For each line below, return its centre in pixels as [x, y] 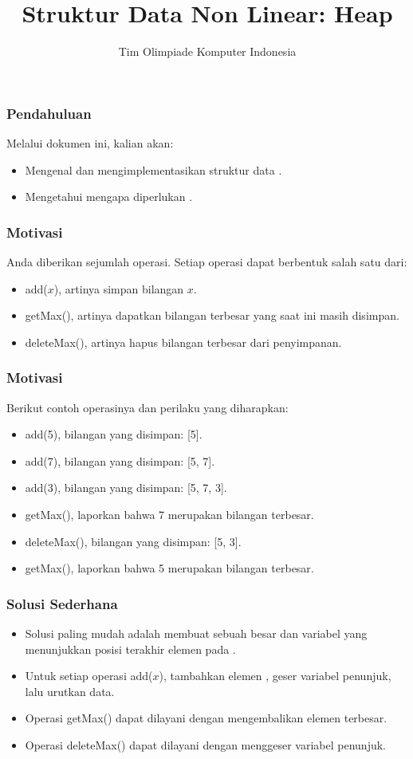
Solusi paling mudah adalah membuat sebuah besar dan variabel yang [196, 633]
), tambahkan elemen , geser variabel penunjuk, [275, 676]
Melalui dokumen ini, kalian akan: [90, 143]
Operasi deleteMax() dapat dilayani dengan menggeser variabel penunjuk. [206, 744]
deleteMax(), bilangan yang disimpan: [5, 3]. [133, 541]
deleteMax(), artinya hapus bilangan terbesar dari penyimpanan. [183, 342]
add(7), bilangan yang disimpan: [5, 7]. [120, 460]
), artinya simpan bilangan [119, 288]
